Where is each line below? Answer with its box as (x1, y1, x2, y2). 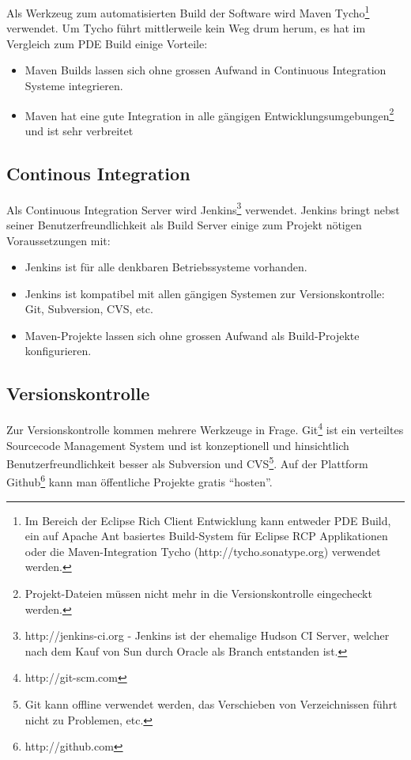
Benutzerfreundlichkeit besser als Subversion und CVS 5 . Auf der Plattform (6, 453, 368, 471)
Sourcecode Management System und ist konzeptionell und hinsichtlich (6, 437, 349, 453)
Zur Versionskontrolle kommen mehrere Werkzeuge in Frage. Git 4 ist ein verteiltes (6, 419, 404, 437)
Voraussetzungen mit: (6, 232, 111, 248)
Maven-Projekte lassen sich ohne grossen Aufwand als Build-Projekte (25, 327, 360, 343)
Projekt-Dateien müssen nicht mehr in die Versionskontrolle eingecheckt (25, 585, 372, 601)
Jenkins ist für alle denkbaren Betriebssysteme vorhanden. (25, 259, 307, 275)
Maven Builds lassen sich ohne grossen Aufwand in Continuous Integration (25, 62, 386, 78)
